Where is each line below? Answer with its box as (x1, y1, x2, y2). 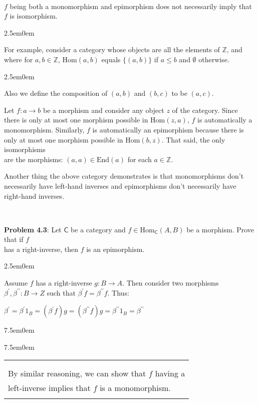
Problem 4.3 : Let (4, 224, 62, 234)
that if (4, 234, 24, 244)
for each (127, 154, 152, 164)
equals (101, 54, 121, 64)
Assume (4, 278, 28, 288)
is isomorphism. (10, 11, 58, 21)
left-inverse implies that (8, 382, 91, 394)
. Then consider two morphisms (122, 278, 219, 288)
